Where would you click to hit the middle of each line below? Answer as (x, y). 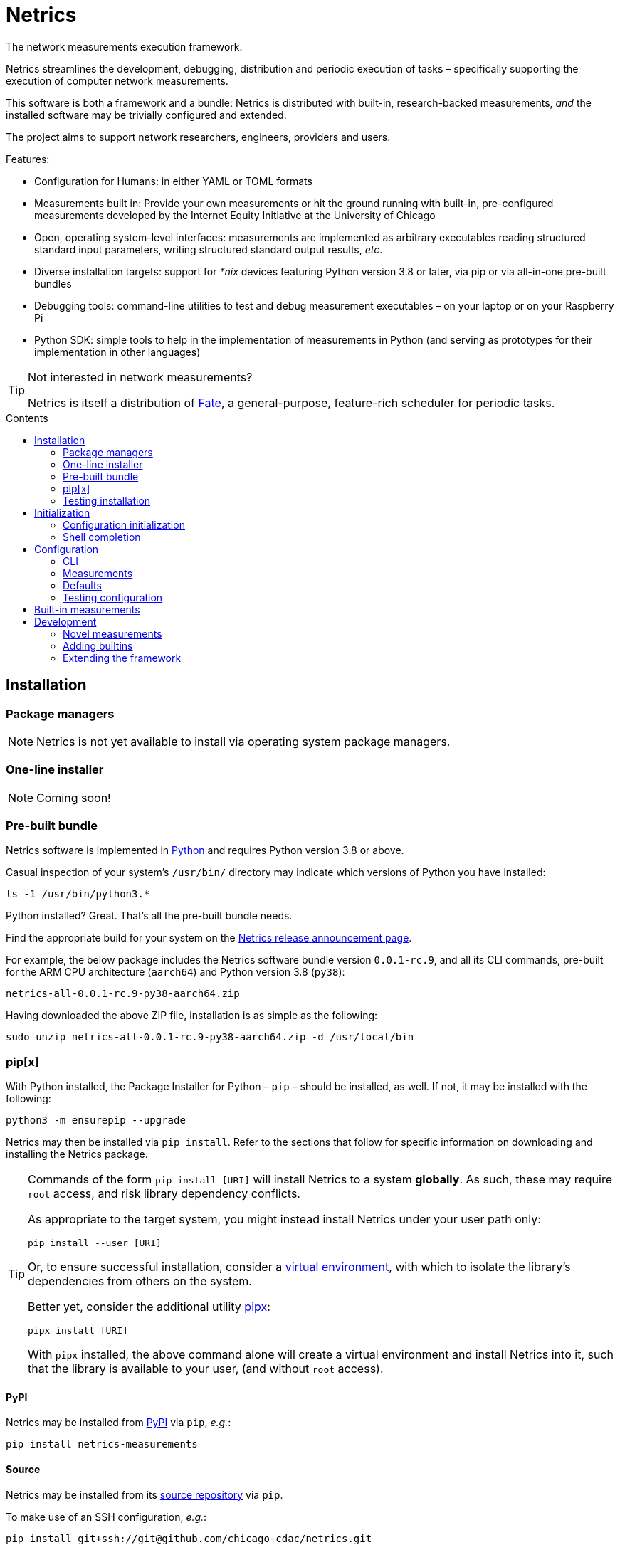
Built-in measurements (87, 609)
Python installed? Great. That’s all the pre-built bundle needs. (149, 916)
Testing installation (107, 500)
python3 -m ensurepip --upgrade (96, 1121)
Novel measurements (112, 633)
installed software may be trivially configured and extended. (146, 115)
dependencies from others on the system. (140, 1281)
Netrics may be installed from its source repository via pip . (145, 1494)
